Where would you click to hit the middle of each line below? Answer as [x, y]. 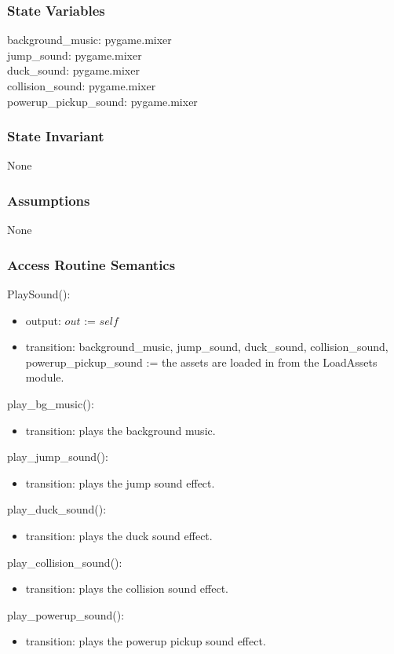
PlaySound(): [39, 294]
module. [45, 377]
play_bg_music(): [51, 404]
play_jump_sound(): [58, 457]
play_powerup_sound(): [66, 614]
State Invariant [56, 136]
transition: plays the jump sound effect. [120, 482]
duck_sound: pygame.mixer [73, 70]
